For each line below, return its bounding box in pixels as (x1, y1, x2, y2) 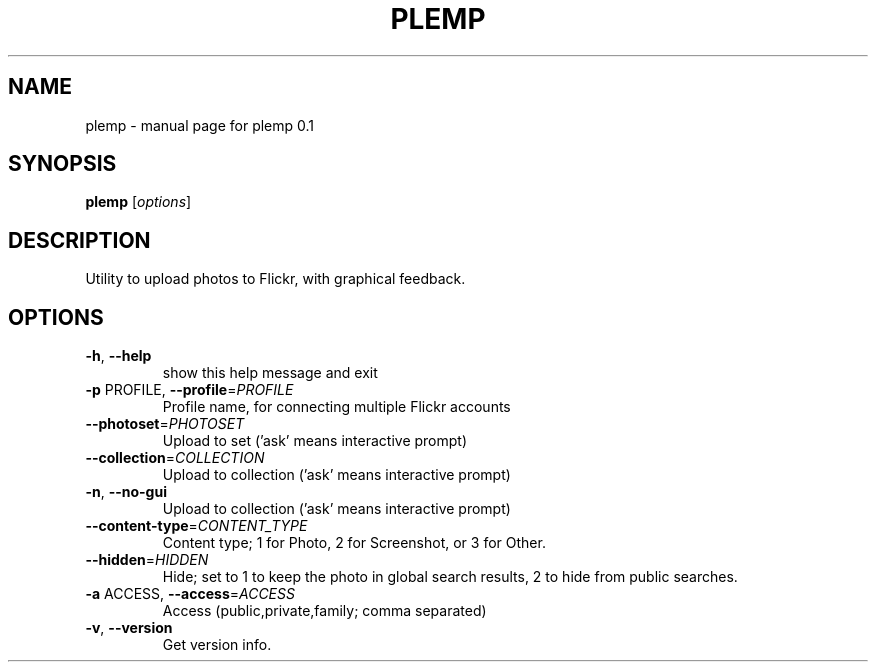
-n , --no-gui (85, 483, 167, 501)
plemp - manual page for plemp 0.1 (85, 116, 315, 134)
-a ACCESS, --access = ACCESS (85, 585, 295, 603)
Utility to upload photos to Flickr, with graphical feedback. (85, 270, 466, 288)
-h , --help (85, 347, 152, 365)
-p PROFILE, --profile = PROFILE (85, 381, 294, 399)
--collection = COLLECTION (85, 449, 265, 467)
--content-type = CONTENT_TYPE (85, 517, 308, 535)
